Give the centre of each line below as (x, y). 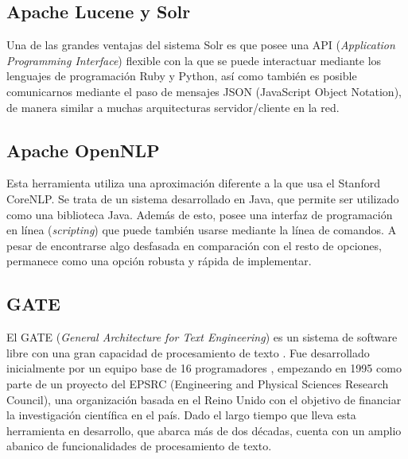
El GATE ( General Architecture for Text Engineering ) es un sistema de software (202, 337)
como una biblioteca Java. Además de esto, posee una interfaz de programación (200, 214)
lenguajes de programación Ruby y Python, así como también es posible (182, 76)
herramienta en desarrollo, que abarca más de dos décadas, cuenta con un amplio (204, 430)
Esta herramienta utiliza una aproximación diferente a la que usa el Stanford (193, 183)
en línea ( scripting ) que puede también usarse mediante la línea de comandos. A (202, 230)
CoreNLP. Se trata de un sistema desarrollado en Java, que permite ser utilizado (203, 198)
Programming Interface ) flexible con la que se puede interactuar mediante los (194, 60)
